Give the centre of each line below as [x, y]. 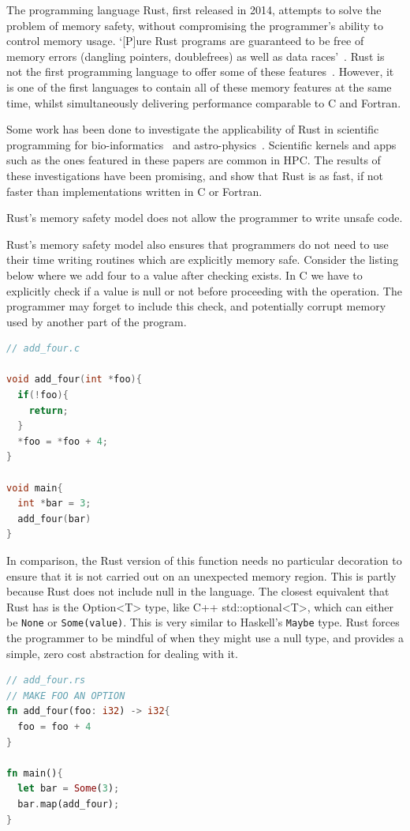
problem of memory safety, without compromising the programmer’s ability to [195, 25]
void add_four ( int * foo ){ [74, 380]
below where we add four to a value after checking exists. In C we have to [184, 274]
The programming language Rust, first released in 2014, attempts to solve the [194, 9]
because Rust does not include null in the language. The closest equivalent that [198, 591]
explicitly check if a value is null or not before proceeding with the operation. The [204, 290]
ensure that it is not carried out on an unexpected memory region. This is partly [201, 575]
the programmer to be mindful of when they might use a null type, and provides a [205, 638]
